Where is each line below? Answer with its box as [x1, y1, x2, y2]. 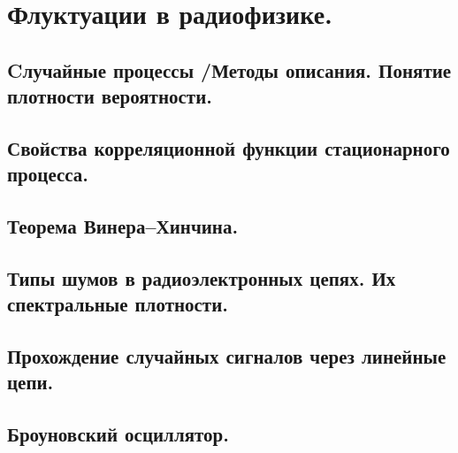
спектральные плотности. [7, 290, 228, 318]
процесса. [7, 160, 89, 188]
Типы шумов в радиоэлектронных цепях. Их [7, 264, 396, 291]
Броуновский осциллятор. [7, 420, 229, 448]
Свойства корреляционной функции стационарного [7, 134, 450, 161]
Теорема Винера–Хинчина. [7, 212, 239, 240]
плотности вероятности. [7, 82, 212, 110]
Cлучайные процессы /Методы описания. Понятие [7, 56, 452, 83]
